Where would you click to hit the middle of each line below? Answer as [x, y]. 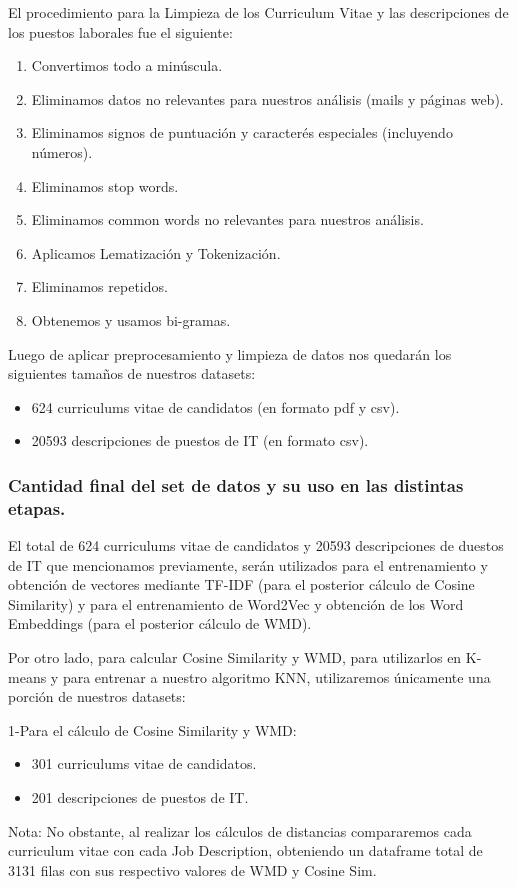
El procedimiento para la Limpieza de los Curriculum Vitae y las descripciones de [258, 12]
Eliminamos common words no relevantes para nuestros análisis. [227, 219]
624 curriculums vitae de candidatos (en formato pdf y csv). [215, 406]
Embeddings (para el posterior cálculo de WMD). [160, 623]
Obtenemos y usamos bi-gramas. [131, 319]
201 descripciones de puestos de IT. [140, 796]
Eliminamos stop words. [105, 185]
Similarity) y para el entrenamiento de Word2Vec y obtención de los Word [236, 603]
